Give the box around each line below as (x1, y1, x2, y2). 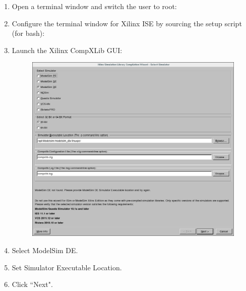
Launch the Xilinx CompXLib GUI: (12, 44, 122, 55)
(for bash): (12, 28, 45, 38)
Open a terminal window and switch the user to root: (12, 1, 177, 11)
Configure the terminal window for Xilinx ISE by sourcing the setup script (12, 18, 242, 28)
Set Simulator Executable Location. (12, 262, 122, 272)
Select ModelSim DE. (12, 245, 78, 255)
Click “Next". (12, 279, 53, 289)
